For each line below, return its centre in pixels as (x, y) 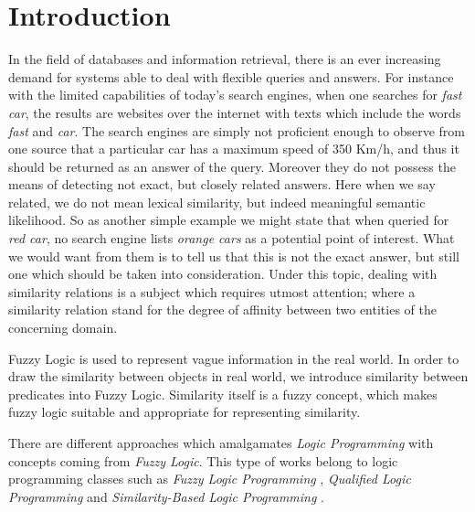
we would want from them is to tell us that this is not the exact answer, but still (234, 256)
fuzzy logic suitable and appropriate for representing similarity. (185, 412)
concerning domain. (63, 328)
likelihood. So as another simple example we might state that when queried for (229, 220)
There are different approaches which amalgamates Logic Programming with (221, 443)
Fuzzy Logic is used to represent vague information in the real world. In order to (234, 358)
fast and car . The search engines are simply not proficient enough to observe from (237, 130)
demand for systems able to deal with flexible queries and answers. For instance (231, 76)
